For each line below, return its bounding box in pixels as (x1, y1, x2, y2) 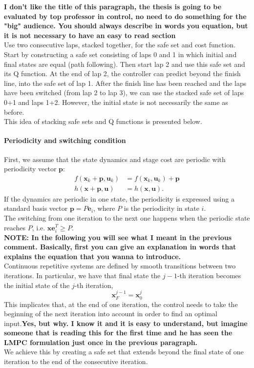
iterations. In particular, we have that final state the (4, 270, 161, 281)
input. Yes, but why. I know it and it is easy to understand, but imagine (4, 318, 248, 328)
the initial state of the (4, 280, 70, 290)
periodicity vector (4, 164, 57, 174)
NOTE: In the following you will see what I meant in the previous (4, 232, 232, 242)
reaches (4, 222, 26, 232)
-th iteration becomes (177, 270, 241, 281)
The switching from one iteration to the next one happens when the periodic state (4, 212, 250, 223)
